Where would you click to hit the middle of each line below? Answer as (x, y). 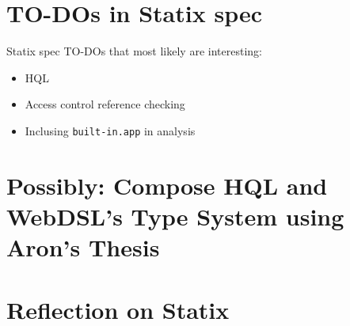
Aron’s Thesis (83, 247)
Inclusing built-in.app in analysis (110, 130)
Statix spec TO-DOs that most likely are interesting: (134, 51)
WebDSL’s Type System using (175, 216)
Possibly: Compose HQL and (167, 185)
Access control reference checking (105, 104)
